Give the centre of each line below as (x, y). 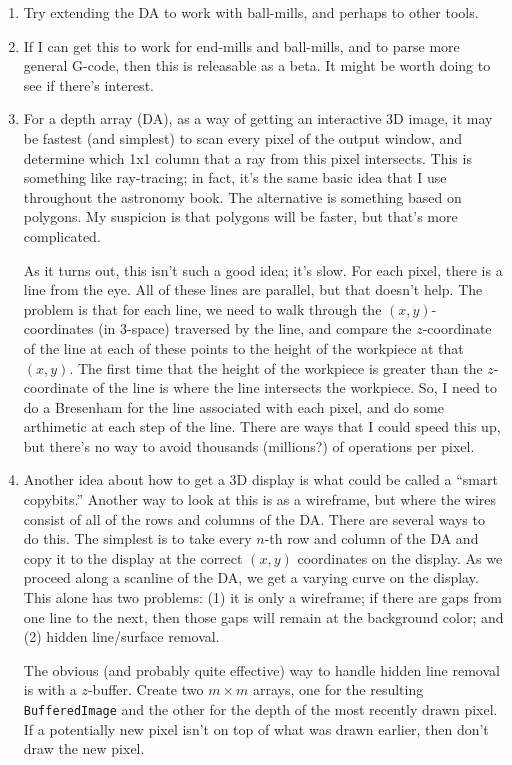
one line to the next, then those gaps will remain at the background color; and (263, 616)
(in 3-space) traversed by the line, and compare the (255, 328)
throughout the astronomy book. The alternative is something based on (242, 196)
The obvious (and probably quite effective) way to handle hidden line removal (261, 669)
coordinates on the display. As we (400, 557)
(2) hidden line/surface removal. (121, 636)
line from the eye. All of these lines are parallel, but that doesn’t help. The (253, 289)
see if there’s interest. (88, 84)
